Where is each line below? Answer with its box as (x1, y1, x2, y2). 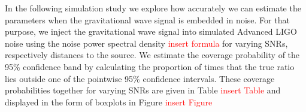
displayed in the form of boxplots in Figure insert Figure (5, 95, 213, 108)
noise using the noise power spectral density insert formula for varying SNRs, (5, 37, 288, 49)
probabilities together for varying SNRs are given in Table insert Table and (5, 84, 281, 96)
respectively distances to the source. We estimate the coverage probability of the (5, 49, 300, 61)
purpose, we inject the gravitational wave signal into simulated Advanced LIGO (5, 25, 297, 38)
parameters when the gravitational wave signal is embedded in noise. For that (5, 13, 290, 26)
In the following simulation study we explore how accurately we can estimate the (5, 2, 301, 14)
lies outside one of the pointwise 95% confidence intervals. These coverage (5, 72, 275, 84)
